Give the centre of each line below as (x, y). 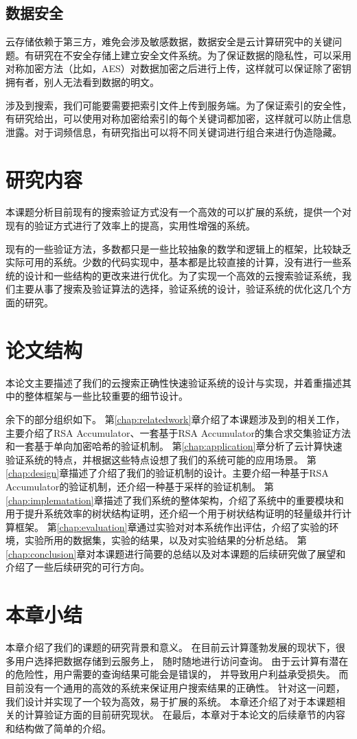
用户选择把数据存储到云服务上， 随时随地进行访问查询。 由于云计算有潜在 (182, 660)
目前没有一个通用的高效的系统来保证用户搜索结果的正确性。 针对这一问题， (175, 687)
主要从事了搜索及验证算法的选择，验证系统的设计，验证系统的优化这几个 (178, 289)
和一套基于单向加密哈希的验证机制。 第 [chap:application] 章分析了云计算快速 (174, 446)
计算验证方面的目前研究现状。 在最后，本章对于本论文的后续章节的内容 (185, 715)
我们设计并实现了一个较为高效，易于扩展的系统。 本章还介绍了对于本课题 (171, 701)
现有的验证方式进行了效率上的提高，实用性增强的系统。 (130, 226)
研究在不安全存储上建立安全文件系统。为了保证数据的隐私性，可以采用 (193, 55)
